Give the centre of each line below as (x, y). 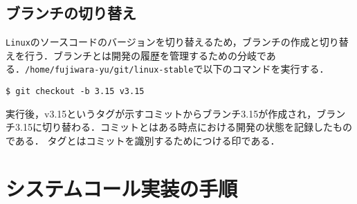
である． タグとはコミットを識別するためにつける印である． (143, 140)
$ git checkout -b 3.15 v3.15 (75, 92)
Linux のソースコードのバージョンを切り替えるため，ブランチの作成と (163, 42)
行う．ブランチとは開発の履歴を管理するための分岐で (145, 55)
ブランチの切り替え (71, 13)
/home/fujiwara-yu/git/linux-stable (109, 70)
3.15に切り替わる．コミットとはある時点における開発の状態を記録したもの (183, 127)
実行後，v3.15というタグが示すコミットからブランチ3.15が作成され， (161, 113)
